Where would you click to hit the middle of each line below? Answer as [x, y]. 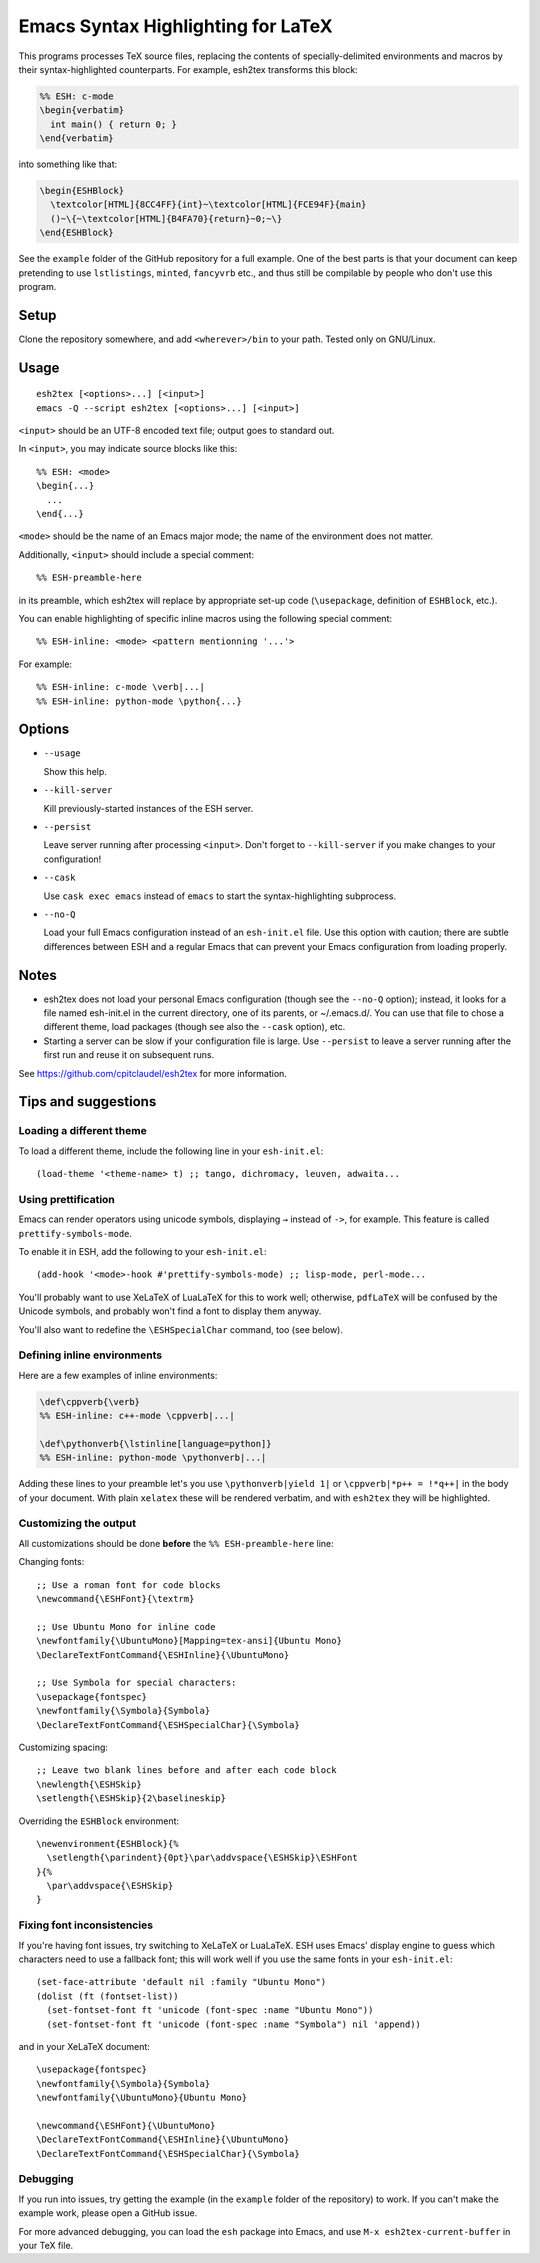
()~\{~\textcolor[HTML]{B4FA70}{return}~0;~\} [166, 218]
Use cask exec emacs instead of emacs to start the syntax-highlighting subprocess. [220, 896]
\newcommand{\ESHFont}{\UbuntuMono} [126, 2125]
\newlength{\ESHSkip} [89, 1784]
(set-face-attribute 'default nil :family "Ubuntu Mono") [181, 1982]
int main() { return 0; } [113, 124]
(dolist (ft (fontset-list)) [107, 1996]
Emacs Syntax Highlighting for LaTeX [176, 26]
